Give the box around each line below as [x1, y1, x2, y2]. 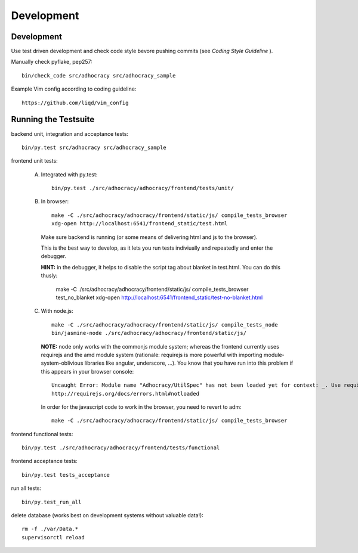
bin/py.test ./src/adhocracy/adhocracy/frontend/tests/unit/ [51, 185, 234, 192]
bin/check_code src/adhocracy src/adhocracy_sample [21, 72, 176, 79]
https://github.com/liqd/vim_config [21, 99, 129, 106]
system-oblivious [41, 359, 84, 366]
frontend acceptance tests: [11, 458, 78, 465]
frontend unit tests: [11, 157, 58, 164]
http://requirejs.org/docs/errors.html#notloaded [51, 390, 200, 397]
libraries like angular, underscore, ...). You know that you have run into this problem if [84, 359, 294, 366]
